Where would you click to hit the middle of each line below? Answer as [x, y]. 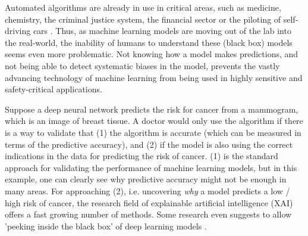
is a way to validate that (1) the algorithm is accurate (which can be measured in [153, 132]
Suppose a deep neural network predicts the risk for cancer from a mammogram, [152, 109]
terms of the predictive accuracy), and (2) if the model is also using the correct [149, 144]
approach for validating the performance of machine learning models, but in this [151, 167]
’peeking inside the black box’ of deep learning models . [106, 226]
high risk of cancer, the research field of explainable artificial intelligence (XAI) [149, 202]
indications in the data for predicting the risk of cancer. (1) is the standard [142, 156]
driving [18, 31]
